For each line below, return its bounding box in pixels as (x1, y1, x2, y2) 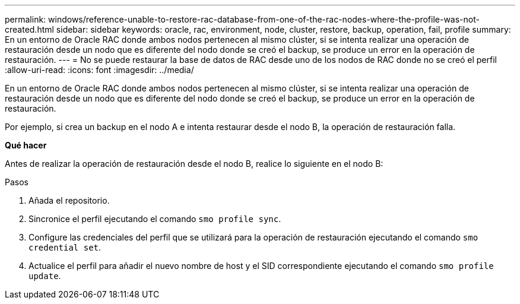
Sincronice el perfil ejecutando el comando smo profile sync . (28, 214, 281, 224)
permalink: (5, 14, 46, 24)
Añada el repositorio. (28, 195, 110, 205)
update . (28, 271, 61, 281)
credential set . (28, 242, 102, 252)
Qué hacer (5, 140, 47, 150)
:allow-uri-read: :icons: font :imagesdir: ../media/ (5, 65, 194, 75)
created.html (5, 24, 54, 34)
